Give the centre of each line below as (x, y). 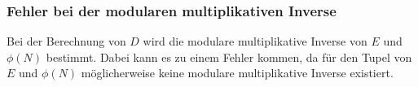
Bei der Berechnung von (66, 41)
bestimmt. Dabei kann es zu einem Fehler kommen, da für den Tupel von (229, 57)
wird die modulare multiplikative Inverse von (255, 41)
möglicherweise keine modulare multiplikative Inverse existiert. (237, 73)
